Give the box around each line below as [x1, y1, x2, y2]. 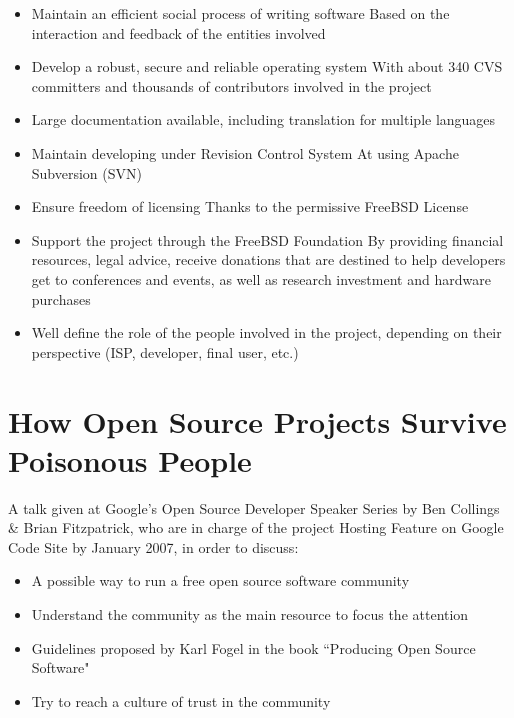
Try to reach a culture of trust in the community [31, 690, 331, 711]
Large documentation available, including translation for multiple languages [31, 109, 496, 130]
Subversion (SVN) [31, 162, 142, 183]
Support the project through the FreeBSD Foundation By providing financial [31, 229, 504, 250]
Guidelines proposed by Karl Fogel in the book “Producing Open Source [31, 637, 476, 658]
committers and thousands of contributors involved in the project [31, 75, 432, 96]
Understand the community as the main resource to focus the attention [31, 604, 469, 624]
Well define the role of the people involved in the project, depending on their [31, 322, 502, 343]
